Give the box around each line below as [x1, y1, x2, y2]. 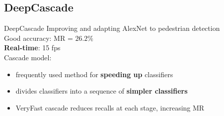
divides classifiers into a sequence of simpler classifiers [15, 86, 188, 96]
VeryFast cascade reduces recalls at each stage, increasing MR [15, 102, 205, 113]
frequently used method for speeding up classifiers [15, 69, 173, 79]
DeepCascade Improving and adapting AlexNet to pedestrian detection [4, 23, 220, 33]
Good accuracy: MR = [4, 32, 73, 43]
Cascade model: [4, 52, 52, 62]
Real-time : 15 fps [4, 42, 61, 53]
